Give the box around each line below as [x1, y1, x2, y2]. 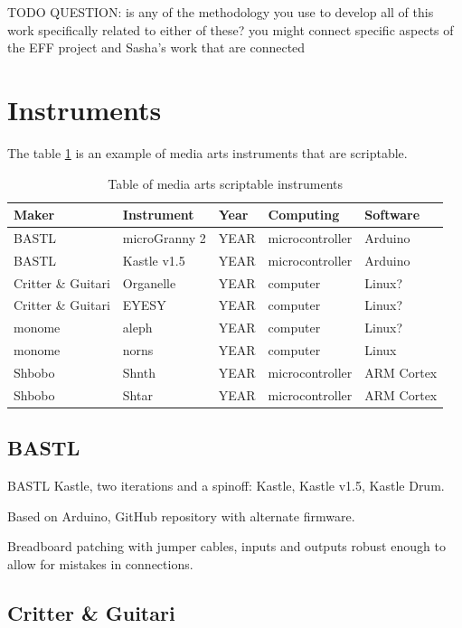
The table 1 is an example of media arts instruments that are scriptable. [7, 143, 408, 162]
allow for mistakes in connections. [7, 554, 193, 573]
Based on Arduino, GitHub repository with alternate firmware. [7, 506, 355, 525]
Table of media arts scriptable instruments [108, 173, 344, 192]
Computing [268, 205, 340, 224]
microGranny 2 [122, 228, 206, 247]
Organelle [122, 273, 176, 292]
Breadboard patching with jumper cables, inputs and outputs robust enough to [7, 537, 446, 556]
